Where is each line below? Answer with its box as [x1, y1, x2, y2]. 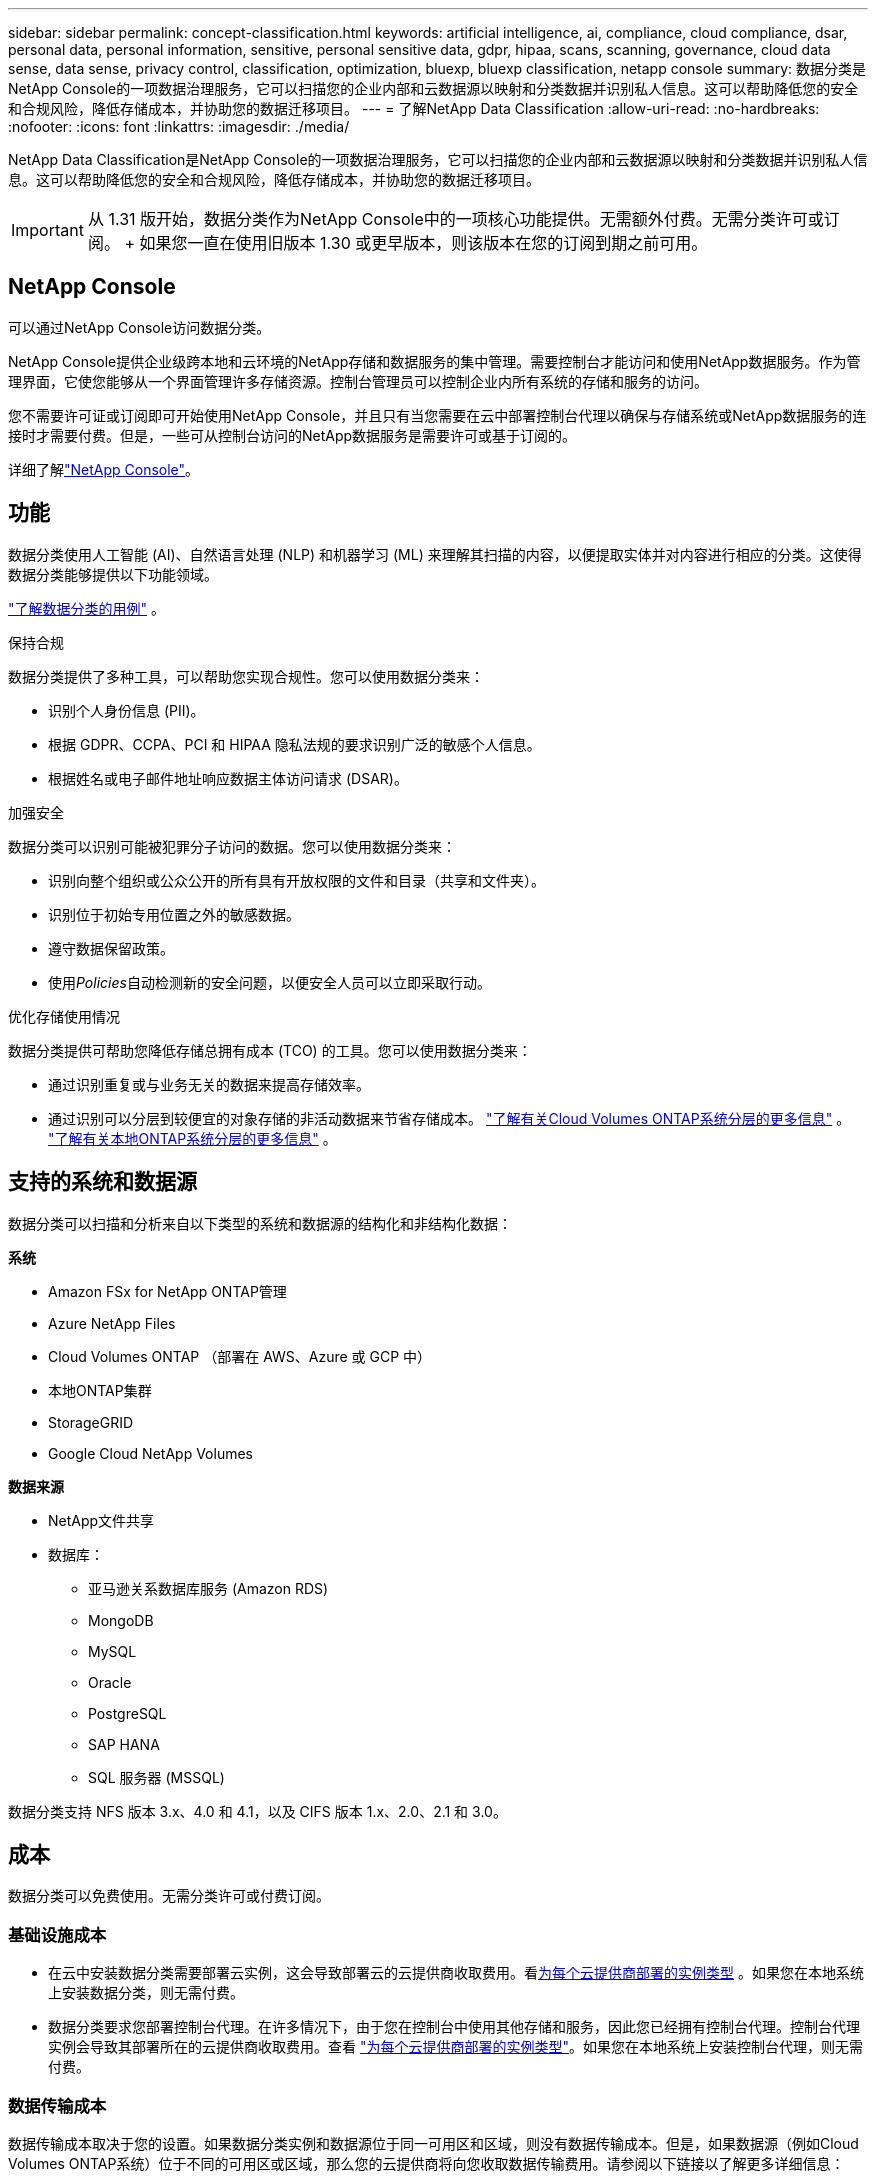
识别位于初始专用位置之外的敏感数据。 [48, 905, 300, 923]
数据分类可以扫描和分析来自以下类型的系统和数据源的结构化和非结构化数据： [8, 1214, 512, 1232]
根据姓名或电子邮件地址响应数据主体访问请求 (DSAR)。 [48, 769, 408, 787]
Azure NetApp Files [48, 1314, 176, 1332]
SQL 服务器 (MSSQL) [88, 1768, 225, 1786]
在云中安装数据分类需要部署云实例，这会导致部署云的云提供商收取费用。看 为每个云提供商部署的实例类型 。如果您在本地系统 [48, 1964, 864, 1982]
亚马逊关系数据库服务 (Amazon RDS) [88, 1579, 329, 1597]
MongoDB [88, 1611, 154, 1629]
